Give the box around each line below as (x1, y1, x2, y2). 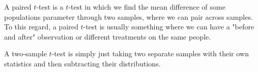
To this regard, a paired (4, 21, 79, 32)
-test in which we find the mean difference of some (68, 2, 226, 12)
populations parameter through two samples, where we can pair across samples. (4, 11, 253, 22)
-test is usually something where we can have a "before (83, 21, 254, 32)
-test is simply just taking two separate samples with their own (52, 48, 249, 59)
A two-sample (4, 48, 47, 59)
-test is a (36, 2, 64, 12)
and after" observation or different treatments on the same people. (4, 31, 211, 42)
